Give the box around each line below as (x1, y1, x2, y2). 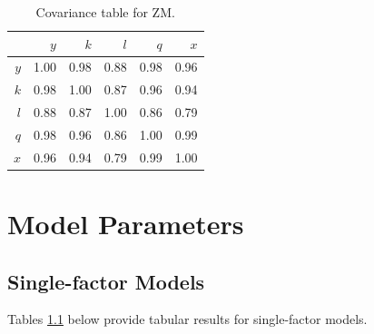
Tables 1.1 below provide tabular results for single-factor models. (7, 309, 368, 329)
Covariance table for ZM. (35, 3, 175, 21)
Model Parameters (7, 205, 244, 242)
